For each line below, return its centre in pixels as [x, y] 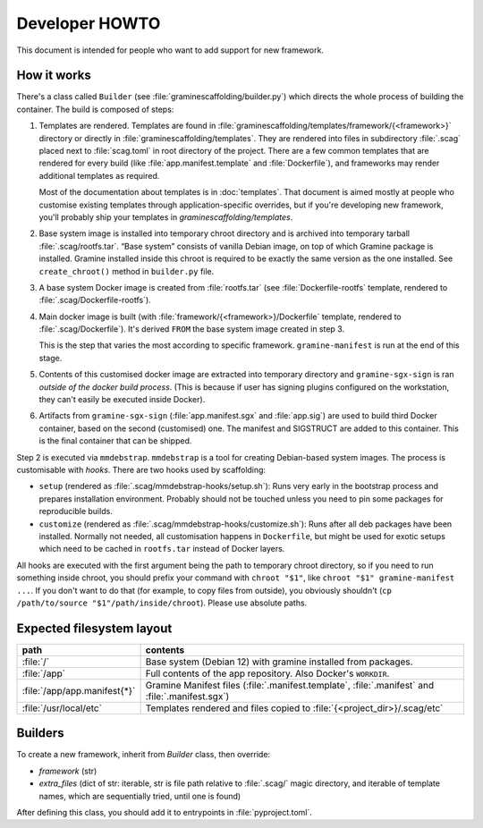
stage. [51, 358]
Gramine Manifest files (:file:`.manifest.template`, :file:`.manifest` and [289, 685]
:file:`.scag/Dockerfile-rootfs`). [95, 300]
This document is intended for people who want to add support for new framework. [170, 50]
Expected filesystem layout [94, 628]
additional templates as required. [99, 175]
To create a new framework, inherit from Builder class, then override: [144, 755]
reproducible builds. [76, 511]
